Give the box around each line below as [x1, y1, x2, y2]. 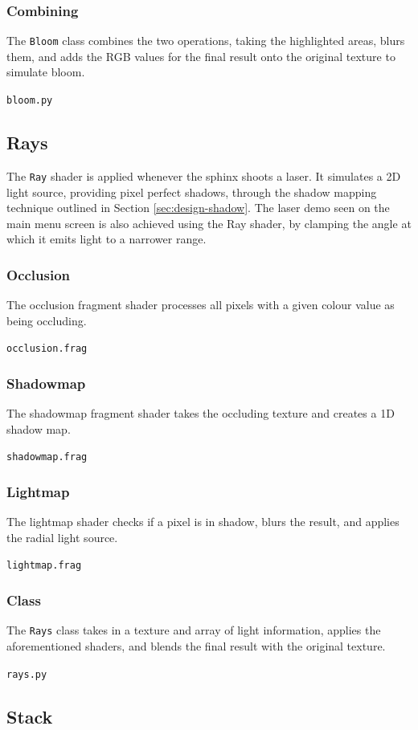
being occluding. [6, 312, 87, 328]
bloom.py [6, 95, 53, 107]
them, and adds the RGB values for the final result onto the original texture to [6, 47, 395, 64]
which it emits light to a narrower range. [6, 230, 207, 247]
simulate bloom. [6, 63, 85, 80]
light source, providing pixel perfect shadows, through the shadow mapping [6, 183, 377, 200]
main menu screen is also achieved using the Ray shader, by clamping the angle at [6, 214, 412, 231]
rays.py [6, 668, 47, 680]
